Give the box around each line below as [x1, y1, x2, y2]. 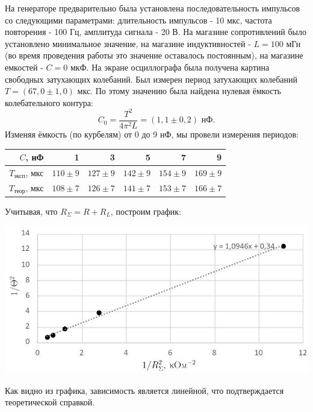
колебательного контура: [5, 96, 93, 109]
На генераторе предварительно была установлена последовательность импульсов [5, 2, 300, 14]
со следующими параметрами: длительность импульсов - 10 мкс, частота [5, 13, 272, 26]
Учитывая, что [5, 204, 58, 217]
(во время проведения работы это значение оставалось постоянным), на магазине [5, 49, 303, 62]
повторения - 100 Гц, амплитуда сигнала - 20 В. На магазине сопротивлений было [5, 25, 306, 38]
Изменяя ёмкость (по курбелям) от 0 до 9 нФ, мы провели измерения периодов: [5, 127, 299, 140]
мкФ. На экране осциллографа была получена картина [70, 60, 270, 73]
